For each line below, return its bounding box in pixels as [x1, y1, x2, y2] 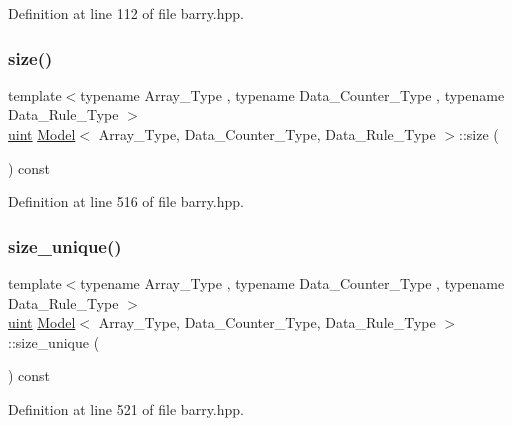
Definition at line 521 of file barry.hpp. [8, 398, 244, 419]
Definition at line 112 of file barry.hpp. [8, 3, 244, 23]
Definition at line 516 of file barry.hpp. [8, 191, 244, 212]
